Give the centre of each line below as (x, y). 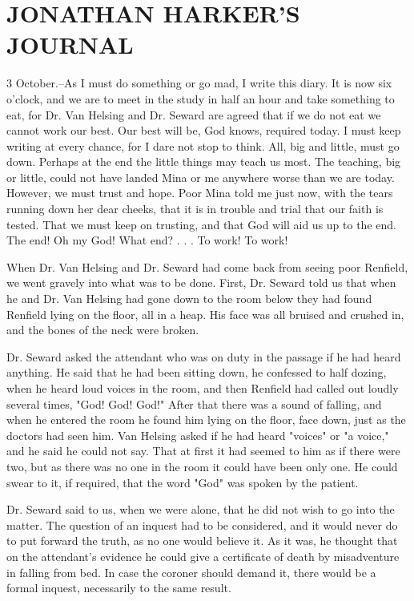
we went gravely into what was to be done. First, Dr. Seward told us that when (201, 282)
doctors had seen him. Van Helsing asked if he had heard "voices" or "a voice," (198, 435)
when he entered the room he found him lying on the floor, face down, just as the (206, 419)
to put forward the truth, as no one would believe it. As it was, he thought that (202, 540)
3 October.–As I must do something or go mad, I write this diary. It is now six (199, 83)
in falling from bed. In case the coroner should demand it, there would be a (191, 572)
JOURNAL (70, 44)
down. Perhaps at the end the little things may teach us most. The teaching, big (204, 161)
